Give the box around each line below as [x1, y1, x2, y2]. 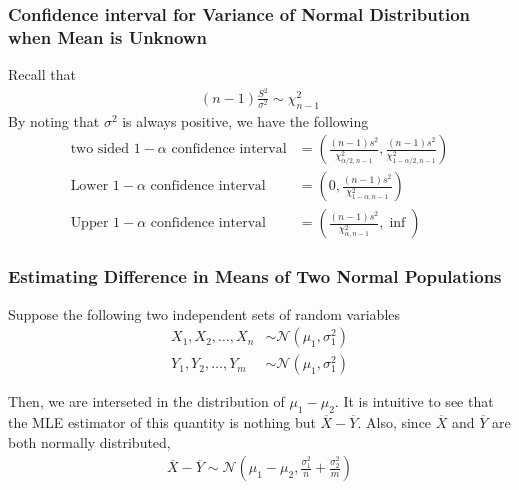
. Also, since [357, 412, 432, 432]
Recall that [8, 64, 76, 85]
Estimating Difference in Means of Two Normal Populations [8, 264, 502, 289]
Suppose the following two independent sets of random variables [8, 303, 401, 324]
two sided [70, 142, 130, 157]
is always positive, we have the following [122, 110, 369, 131]
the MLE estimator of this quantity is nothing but [8, 412, 316, 432]
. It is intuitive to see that [334, 391, 494, 412]
